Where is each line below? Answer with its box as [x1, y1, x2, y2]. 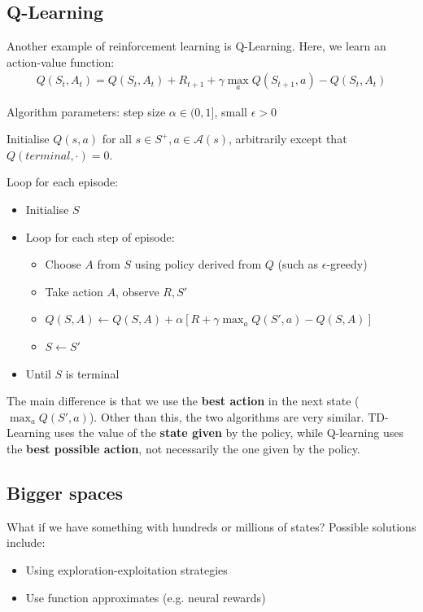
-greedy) [326, 256, 368, 273]
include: [7, 534, 46, 551]
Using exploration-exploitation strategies [25, 561, 228, 578]
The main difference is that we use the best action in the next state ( [7, 392, 360, 409]
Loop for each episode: [7, 173, 119, 190]
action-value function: [7, 53, 115, 70]
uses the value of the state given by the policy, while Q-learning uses [54, 424, 403, 441]
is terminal [65, 365, 120, 382]
